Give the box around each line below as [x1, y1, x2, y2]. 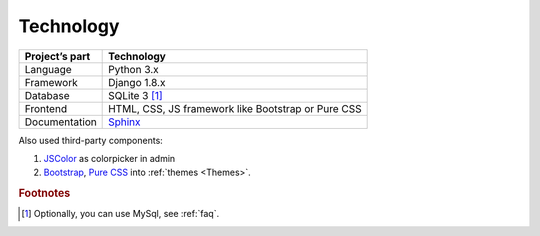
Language [24, 62, 72, 76]
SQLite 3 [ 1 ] [108, 88, 164, 102]
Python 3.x [108, 62, 159, 76]
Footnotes [18, 186, 71, 200]
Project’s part [24, 49, 91, 63]
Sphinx [108, 115, 141, 129]
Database [24, 88, 70, 102]
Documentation [24, 115, 97, 129]
